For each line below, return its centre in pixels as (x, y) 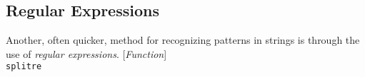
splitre (24, 67)
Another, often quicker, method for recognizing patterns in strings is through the (183, 40)
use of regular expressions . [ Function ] (86, 53)
